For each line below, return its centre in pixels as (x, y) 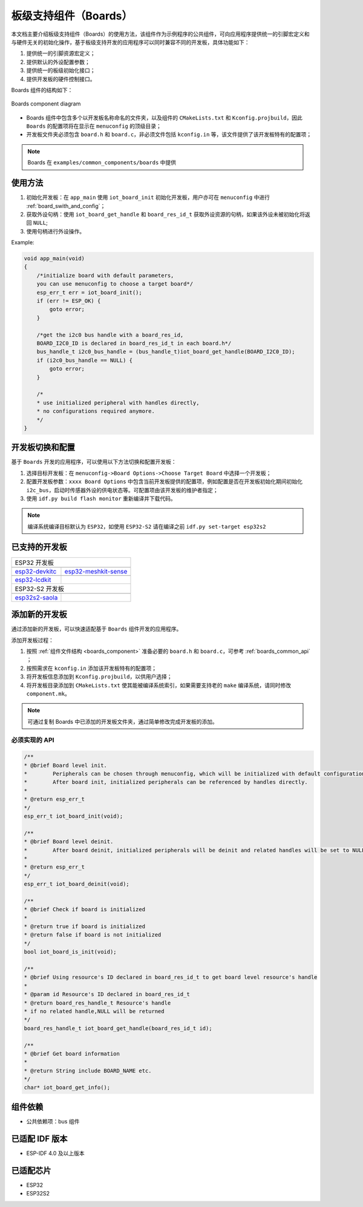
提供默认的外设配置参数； (58, 62)
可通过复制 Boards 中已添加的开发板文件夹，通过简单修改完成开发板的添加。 (123, 721)
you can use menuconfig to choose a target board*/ (115, 284)
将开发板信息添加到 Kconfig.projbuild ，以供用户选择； (99, 677)
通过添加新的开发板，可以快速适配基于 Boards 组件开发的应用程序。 (96, 629)
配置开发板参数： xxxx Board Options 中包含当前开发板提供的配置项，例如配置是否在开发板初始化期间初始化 (164, 481)
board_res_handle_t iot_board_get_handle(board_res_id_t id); (118, 1028)
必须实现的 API (33, 740)
